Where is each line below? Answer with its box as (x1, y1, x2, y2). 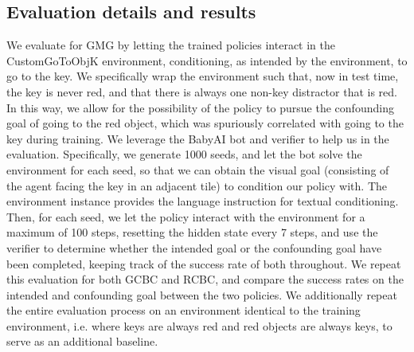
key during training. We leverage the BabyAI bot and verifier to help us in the (6, 130, 389, 147)
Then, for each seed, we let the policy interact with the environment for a (6, 208, 365, 225)
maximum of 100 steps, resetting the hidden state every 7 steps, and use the (6, 224, 378, 241)
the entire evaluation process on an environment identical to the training (6, 302, 361, 319)
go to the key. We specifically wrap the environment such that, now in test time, (6, 68, 399, 84)
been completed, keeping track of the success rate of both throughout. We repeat (6, 255, 401, 272)
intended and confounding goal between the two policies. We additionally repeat (6, 286, 397, 303)
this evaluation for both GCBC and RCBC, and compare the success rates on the (6, 271, 404, 287)
